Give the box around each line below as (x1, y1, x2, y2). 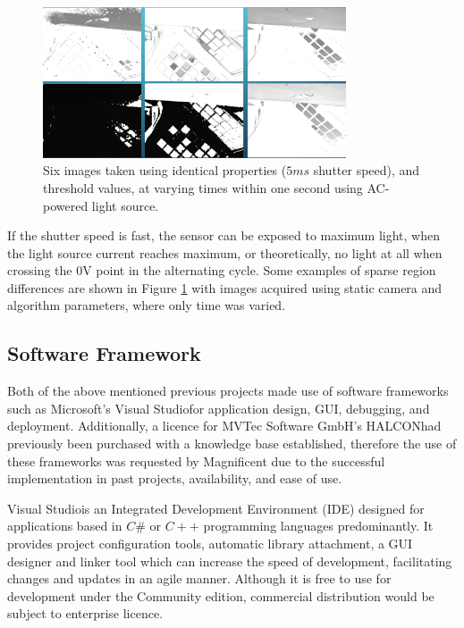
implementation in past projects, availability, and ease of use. (7, 469, 342, 488)
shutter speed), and (313, 161, 420, 180)
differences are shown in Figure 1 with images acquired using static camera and (7, 278, 443, 297)
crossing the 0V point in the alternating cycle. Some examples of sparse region (7, 261, 436, 280)
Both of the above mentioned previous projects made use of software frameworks (7, 381, 449, 400)
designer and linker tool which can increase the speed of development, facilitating (7, 551, 452, 570)
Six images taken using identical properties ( (43, 161, 287, 180)
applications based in (7, 516, 122, 535)
